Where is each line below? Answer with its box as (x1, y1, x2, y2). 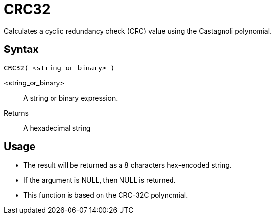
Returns (4, 108, 29, 117)
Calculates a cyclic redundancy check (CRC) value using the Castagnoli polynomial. (4, 26, 272, 35)
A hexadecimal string (23, 123, 91, 132)
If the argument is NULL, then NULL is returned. (23, 176, 176, 184)
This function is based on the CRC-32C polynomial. (23, 191, 188, 200)
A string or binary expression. (23, 93, 118, 102)
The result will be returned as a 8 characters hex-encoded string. (23, 161, 232, 169)
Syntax (4, 43, 39, 56)
